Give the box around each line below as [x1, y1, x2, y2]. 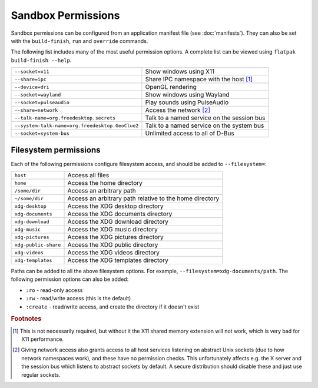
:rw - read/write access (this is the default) [25, 295, 131, 302]
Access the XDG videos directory [67, 248, 160, 257]
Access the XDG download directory [67, 218, 169, 226]
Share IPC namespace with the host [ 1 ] [145, 75, 253, 84]
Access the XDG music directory [67, 225, 158, 234]
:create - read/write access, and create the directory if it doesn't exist [25, 303, 200, 310]
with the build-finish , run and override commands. [11, 37, 148, 44]
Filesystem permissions [11, 145, 101, 155]
